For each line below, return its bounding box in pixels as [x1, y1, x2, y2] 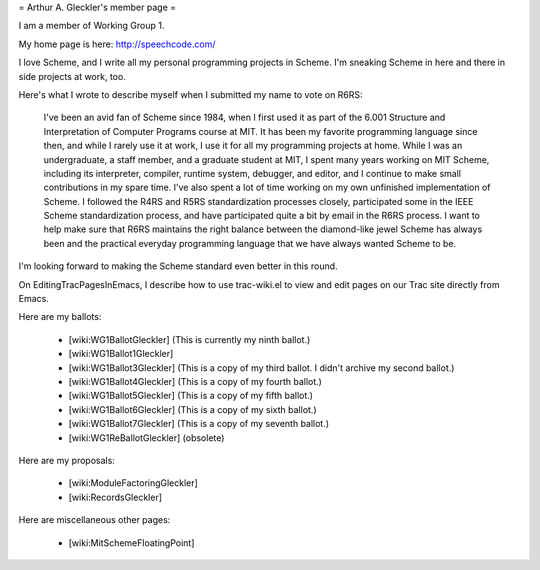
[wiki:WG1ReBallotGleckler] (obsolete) [68, 431, 225, 444]
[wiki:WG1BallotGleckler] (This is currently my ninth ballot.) [68, 333, 311, 345]
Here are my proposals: [18, 454, 115, 466]
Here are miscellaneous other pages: [18, 514, 171, 526]
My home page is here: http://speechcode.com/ [18, 38, 216, 50]
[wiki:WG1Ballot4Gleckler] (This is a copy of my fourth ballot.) [68, 375, 322, 387]
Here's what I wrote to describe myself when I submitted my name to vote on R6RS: [18, 88, 364, 100]
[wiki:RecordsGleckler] [68, 491, 163, 503]
